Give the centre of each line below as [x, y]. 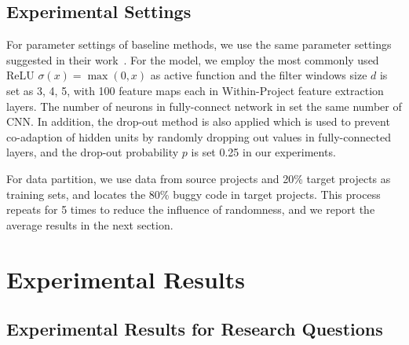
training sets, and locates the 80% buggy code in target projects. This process [194, 194]
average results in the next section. [90, 224]
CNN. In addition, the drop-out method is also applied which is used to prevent [198, 121]
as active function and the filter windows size [259, 75]
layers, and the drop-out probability [93, 152]
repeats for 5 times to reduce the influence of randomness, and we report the [191, 209]
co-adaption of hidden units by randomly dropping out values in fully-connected [199, 136]
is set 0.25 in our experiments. [263, 152]
